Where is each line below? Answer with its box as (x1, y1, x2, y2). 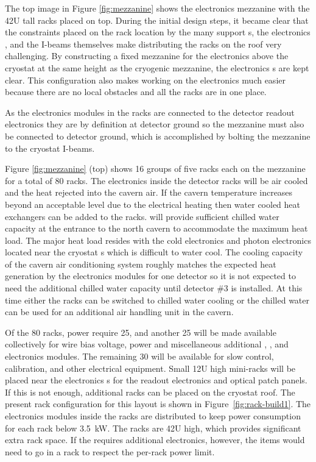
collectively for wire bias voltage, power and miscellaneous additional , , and (5, 338, 289, 350)
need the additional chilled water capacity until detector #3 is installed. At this (5, 282, 303, 294)
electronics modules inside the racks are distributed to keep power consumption (5, 410, 301, 422)
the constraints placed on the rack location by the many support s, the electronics (5, 26, 311, 38)
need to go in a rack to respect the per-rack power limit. (5, 445, 215, 458)
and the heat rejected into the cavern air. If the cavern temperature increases (5, 186, 293, 199)
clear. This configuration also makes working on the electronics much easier (5, 73, 286, 86)
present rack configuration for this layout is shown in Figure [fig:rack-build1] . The (5, 397, 311, 410)
